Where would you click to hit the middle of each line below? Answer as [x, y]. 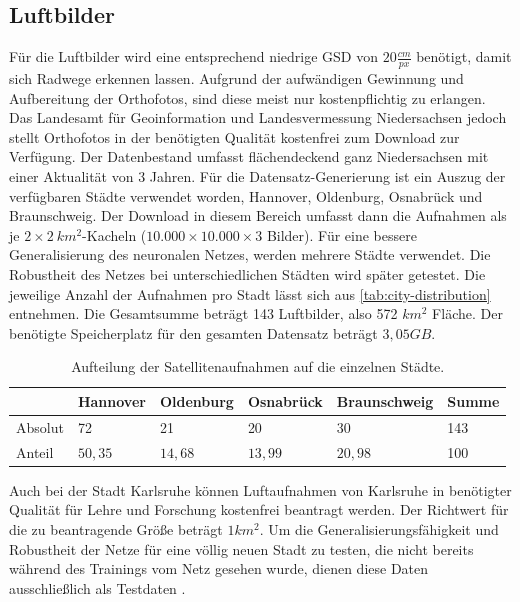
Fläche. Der [467, 313]
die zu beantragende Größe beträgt [116, 528]
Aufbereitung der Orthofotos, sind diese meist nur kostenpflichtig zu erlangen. [247, 97]
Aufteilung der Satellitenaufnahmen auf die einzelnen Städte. [258, 366]
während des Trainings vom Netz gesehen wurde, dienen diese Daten [219, 568]
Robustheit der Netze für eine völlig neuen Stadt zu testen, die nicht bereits [241, 548]
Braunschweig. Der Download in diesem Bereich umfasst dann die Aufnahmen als [258, 215]
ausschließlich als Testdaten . [97, 587]
